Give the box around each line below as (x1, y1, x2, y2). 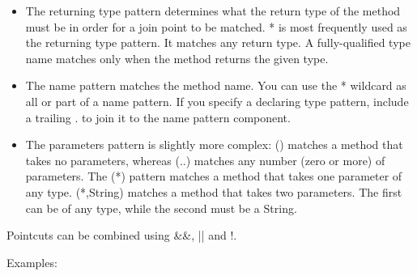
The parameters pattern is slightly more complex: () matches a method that (25, 136, 403, 153)
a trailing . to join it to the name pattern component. (25, 108, 291, 125)
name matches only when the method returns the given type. (25, 49, 329, 66)
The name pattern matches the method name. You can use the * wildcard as (25, 77, 406, 94)
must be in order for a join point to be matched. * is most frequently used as (25, 18, 407, 35)
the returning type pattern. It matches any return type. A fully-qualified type (25, 34, 411, 51)
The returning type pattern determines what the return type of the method (25, 2, 401, 19)
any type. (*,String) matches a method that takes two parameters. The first (25, 183, 402, 200)
